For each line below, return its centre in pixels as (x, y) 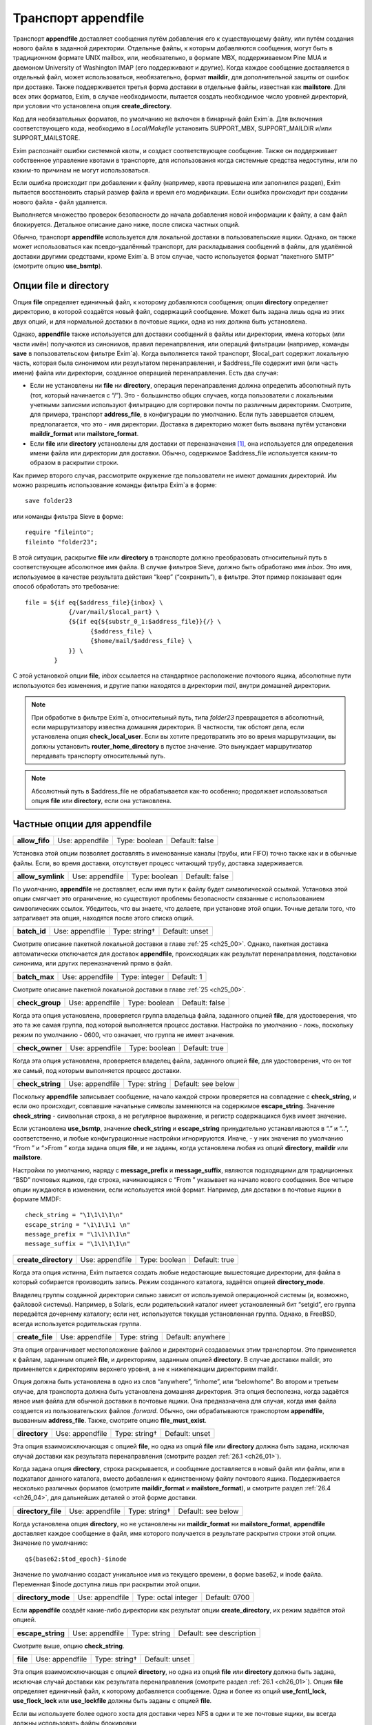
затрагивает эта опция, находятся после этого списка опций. (103, 918)
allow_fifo (33, 840)
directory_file (39, 1511)
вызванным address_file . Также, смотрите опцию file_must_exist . (110, 1420)
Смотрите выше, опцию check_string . (69, 1646)
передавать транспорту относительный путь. (98, 756)
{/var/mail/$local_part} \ (114, 612)
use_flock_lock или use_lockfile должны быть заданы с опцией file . (112, 1701)
